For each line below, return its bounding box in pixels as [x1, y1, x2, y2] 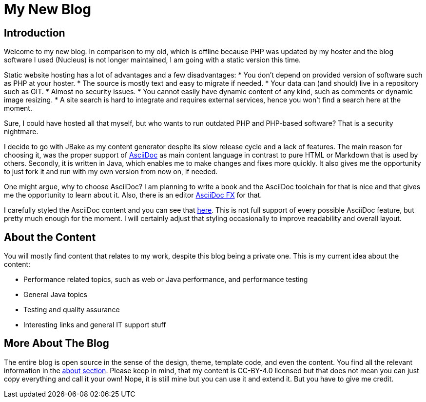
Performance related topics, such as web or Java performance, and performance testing [23, 275, 308, 284]
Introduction [4, 26, 65, 39]
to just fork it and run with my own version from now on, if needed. [4, 167, 218, 176]
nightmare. [4, 127, 39, 136]
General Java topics [23, 290, 87, 299]
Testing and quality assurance [23, 305, 120, 314]
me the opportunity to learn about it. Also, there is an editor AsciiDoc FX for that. [4, 191, 262, 200]
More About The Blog [4, 337, 109, 350]
